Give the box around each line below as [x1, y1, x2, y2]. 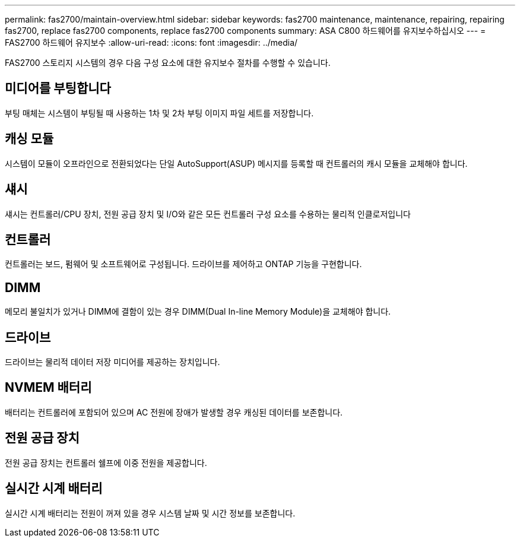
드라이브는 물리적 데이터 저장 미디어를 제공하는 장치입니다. [5, 357, 220, 367]
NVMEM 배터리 [5, 380, 92, 395]
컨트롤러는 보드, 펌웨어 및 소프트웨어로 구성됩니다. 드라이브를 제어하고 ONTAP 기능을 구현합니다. [5, 259, 362, 270]
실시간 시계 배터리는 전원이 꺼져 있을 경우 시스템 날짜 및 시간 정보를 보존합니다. [5, 508, 296, 518]
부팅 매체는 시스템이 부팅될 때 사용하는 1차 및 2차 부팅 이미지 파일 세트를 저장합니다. [5, 107, 314, 118]
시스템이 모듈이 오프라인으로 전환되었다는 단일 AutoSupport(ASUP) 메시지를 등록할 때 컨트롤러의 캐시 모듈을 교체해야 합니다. [5, 158, 468, 169]
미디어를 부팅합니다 [5, 81, 111, 96]
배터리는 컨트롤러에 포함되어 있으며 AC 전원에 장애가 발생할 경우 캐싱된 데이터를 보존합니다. [5, 407, 343, 417]
